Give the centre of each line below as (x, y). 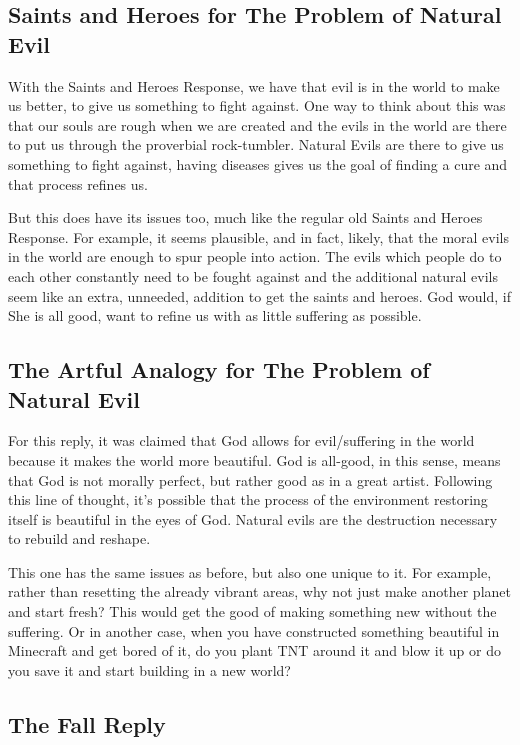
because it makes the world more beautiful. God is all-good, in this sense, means (254, 459)
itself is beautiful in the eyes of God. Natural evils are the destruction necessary (253, 518)
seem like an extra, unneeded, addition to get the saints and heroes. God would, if (259, 295)
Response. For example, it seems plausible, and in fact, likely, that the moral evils (259, 236)
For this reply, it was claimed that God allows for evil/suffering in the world (241, 440)
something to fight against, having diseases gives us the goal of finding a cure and (258, 163)
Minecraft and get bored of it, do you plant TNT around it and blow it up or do (254, 650)
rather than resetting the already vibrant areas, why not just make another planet (259, 591)
